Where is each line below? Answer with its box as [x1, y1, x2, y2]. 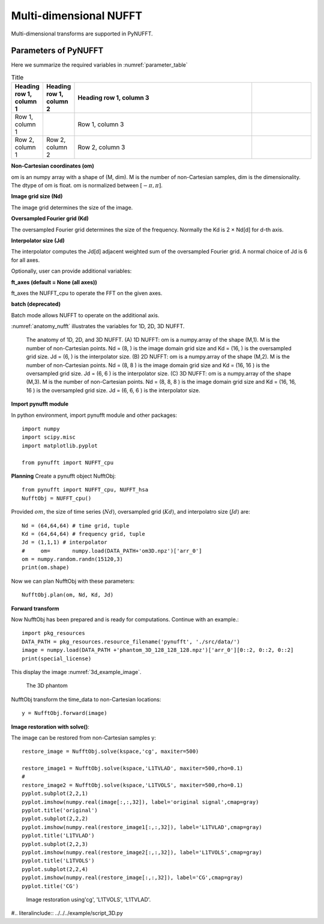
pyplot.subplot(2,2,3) [22, 840, 89, 847]
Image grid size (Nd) [11, 193, 63, 200]
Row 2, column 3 [77, 143, 125, 151]
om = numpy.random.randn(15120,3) [22, 556, 123, 563]
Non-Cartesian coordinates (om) [11, 162, 94, 169]
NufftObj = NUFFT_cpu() [22, 494, 92, 502]
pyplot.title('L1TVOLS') [22, 857, 95, 865]
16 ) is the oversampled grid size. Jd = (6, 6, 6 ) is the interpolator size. [26, 386, 200, 394]
